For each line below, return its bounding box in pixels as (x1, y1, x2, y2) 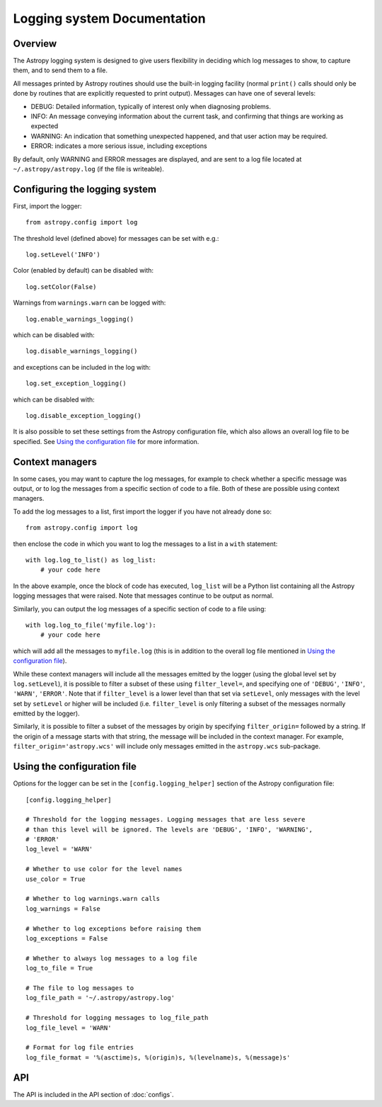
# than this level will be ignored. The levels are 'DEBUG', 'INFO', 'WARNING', (25, 825, 313, 834)
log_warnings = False (25, 904, 100, 913)
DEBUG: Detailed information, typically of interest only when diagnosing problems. (30, 102, 272, 110)
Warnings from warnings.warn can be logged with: (13, 298, 166, 307)
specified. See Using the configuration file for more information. (13, 437, 199, 445)
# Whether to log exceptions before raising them (25, 924, 202, 933)
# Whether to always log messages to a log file (25, 954, 197, 963)
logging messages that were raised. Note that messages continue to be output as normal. (13, 591, 274, 600)
